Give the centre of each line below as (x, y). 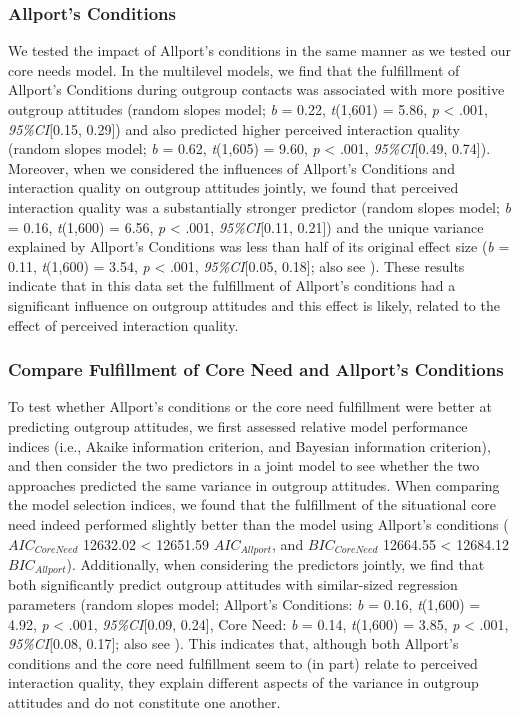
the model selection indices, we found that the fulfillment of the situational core (252, 504)
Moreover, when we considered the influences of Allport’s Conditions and (231, 167)
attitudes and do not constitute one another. (144, 701)
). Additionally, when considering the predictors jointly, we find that (275, 563)
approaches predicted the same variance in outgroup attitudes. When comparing (254, 484)
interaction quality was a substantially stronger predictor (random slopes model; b (260, 206)
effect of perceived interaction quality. (123, 324)
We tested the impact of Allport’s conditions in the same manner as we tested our (259, 50)
